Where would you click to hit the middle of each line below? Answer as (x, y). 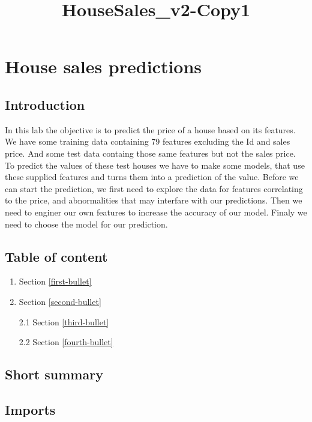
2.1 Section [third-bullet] (64, 321)
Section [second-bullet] (60, 301)
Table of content (56, 256)
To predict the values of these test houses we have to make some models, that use (155, 165)
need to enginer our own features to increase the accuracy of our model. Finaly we (156, 212)
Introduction (45, 104)
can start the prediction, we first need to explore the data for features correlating (154, 188)
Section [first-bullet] (55, 281)
